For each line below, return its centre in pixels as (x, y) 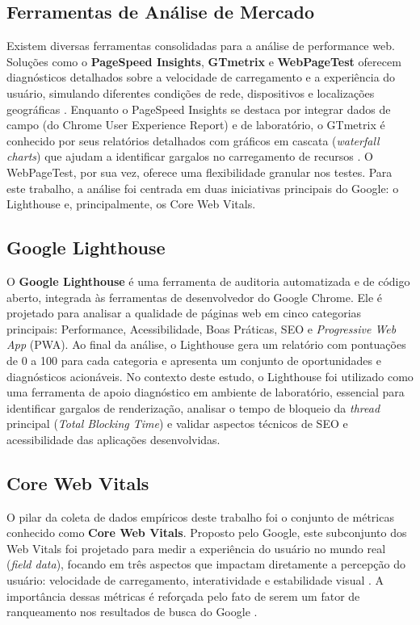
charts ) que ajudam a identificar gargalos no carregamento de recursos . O (190, 156)
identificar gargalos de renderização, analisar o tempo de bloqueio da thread (193, 407)
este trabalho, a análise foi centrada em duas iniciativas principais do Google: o (203, 188)
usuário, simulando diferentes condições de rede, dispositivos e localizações (191, 92)
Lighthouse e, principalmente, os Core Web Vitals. (131, 204)
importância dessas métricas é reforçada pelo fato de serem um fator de (183, 596)
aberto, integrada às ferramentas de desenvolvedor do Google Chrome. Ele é (195, 297)
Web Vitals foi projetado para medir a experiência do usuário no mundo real (196, 548)
